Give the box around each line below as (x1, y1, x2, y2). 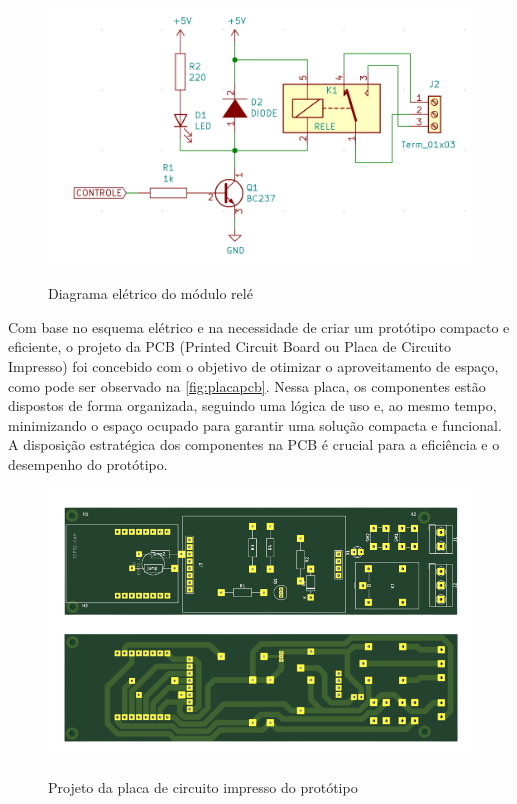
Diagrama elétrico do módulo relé (48, 283, 253, 304)
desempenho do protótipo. (8, 453, 168, 474)
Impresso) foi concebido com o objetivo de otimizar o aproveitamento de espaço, (8, 355, 499, 376)
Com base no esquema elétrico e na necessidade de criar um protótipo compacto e (8, 316, 510, 337)
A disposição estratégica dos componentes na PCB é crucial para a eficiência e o (8, 434, 500, 455)
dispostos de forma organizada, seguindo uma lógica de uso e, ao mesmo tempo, (8, 395, 497, 416)
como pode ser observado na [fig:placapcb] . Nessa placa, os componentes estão (8, 375, 486, 396)
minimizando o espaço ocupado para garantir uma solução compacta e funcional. (8, 414, 502, 435)
